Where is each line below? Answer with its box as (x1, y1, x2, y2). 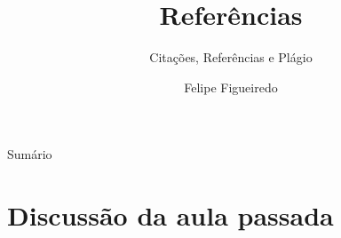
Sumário (7, 145, 52, 163)
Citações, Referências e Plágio (149, 48, 313, 67)
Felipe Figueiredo (184, 77, 278, 96)
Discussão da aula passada (7, 197, 334, 234)
